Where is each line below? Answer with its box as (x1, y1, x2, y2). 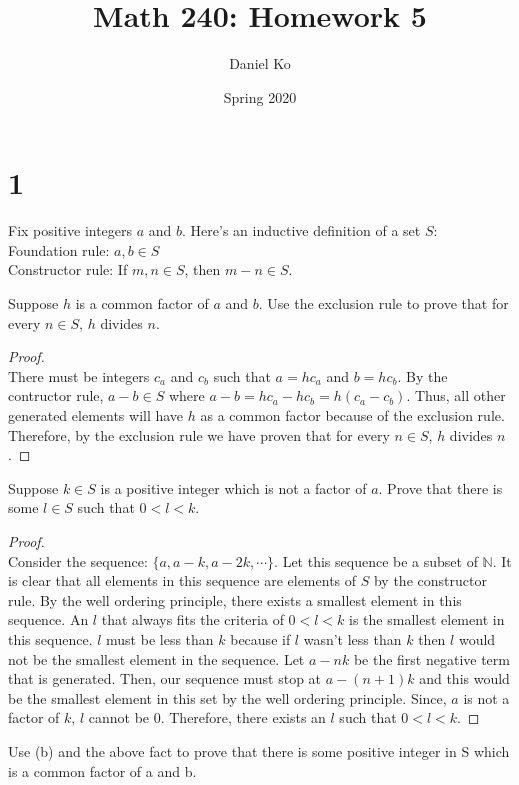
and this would (419, 668, 510, 689)
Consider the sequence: (8, 550, 148, 571)
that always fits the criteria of (101, 609, 284, 630)
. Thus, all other (406, 385, 506, 406)
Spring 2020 (223, 86, 297, 107)
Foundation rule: (8, 239, 110, 260)
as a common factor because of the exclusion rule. (200, 405, 505, 425)
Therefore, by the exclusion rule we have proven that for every (8, 424, 390, 445)
